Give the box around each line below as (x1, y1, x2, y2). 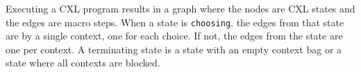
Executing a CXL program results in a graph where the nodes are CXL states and (6, 1, 355, 15)
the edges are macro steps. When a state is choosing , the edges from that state (6, 15, 344, 29)
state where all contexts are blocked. (6, 55, 160, 70)
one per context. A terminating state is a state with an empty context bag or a (6, 42, 342, 56)
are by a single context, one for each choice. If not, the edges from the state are (6, 28, 343, 43)
